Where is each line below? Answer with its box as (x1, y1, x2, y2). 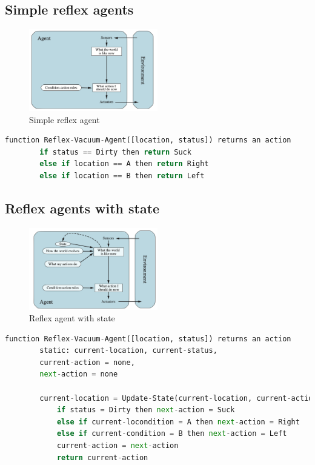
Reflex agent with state (29, 312, 115, 324)
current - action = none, (39, 358, 135, 367)
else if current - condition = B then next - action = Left (56, 429, 287, 438)
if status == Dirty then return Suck (39, 147, 191, 156)
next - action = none (39, 370, 118, 379)
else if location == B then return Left (39, 171, 205, 180)
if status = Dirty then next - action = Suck (56, 406, 235, 415)
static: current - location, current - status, (39, 346, 217, 355)
